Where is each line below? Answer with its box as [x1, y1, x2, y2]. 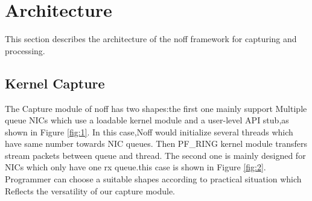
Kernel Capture [5, 73, 105, 92]
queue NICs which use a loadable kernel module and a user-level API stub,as [5, 114, 289, 126]
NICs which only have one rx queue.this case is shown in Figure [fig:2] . [5, 161, 266, 173]
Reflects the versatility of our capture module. [5, 184, 176, 197]
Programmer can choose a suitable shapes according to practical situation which [5, 173, 302, 185]
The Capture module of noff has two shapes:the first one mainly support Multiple [5, 102, 307, 114]
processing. [5, 44, 45, 57]
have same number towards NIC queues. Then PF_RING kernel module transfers [5, 137, 307, 150]
